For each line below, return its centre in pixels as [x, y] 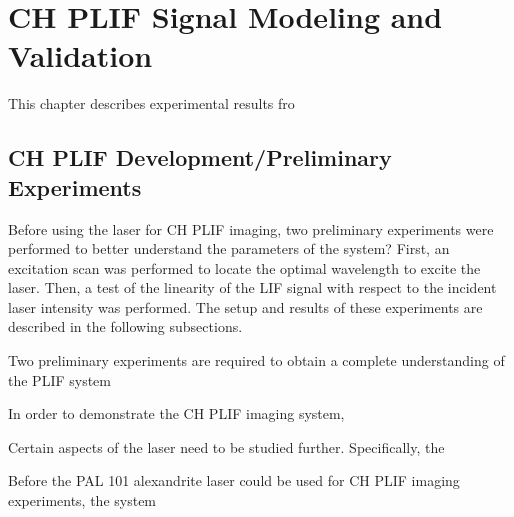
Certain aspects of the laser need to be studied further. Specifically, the [226, 446]
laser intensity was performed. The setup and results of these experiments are [245, 306]
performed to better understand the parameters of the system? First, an [229, 248]
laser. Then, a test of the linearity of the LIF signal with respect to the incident [252, 287]
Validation [80, 55]
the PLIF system [59, 379]
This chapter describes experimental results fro [151, 103]
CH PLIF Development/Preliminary [200, 157]
